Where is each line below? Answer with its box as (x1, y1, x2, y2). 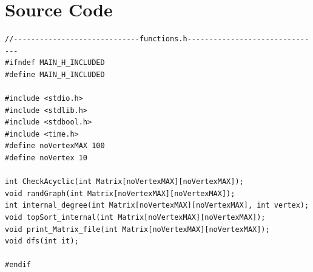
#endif (5, 260, 31, 270)
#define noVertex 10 (5, 154, 88, 163)
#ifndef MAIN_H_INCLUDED (5, 58, 105, 67)
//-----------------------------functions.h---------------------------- (5, 35, 309, 44)
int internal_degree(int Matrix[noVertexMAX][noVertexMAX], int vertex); (5, 201, 309, 210)
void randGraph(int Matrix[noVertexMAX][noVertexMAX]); (5, 189, 235, 198)
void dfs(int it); (5, 237, 79, 246)
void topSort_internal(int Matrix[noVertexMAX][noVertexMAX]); (5, 213, 266, 222)
